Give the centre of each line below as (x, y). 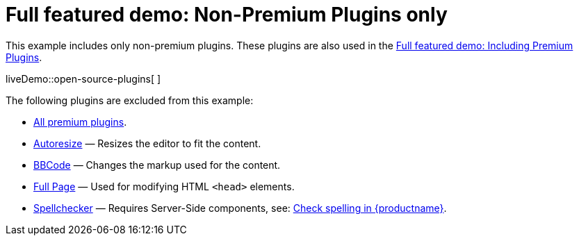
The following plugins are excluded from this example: (130, 100)
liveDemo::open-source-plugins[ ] (83, 78)
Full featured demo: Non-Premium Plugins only (227, 15)
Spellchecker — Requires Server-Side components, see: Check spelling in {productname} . (240, 208)
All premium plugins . (80, 122)
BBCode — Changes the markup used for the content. (157, 165)
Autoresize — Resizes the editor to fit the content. (147, 143)
